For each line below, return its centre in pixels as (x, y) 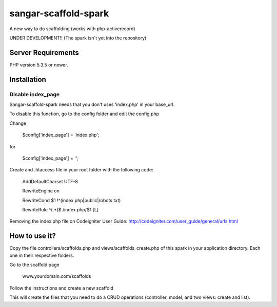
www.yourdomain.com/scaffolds (57, 276)
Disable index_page (35, 94)
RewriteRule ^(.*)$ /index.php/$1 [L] (61, 209)
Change (18, 123)
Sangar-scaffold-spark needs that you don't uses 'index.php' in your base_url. (92, 104)
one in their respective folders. (42, 255)
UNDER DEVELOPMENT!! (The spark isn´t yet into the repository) (78, 38)
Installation (28, 79)
